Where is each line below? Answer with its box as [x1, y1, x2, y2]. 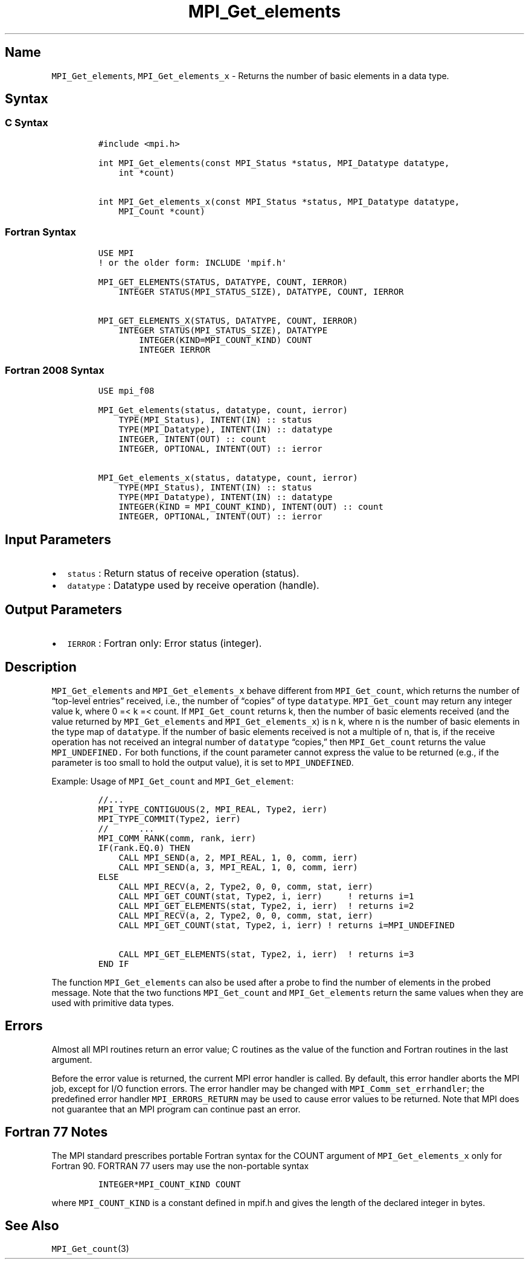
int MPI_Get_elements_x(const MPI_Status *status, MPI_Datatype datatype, [98, 196, 460, 207]
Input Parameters [5, 531, 111, 547]
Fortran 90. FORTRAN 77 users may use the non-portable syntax [51, 1160, 309, 1171]
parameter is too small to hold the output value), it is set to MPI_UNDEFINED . [51, 757, 354, 768]
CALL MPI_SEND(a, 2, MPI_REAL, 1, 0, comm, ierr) [118, 852, 358, 862]
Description [5, 659, 77, 675]
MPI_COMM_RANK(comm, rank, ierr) [98, 833, 257, 843]
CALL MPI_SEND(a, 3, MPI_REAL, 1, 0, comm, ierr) [118, 862, 358, 872]
